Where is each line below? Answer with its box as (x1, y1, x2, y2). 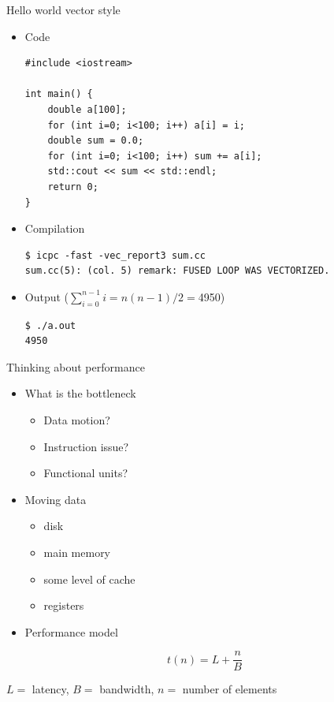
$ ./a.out (24, 319, 76, 331)
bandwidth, (99, 681, 154, 697)
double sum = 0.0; (47, 135, 144, 147)
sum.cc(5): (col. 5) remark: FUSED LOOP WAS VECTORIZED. (24, 265, 330, 277)
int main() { (24, 88, 93, 100)
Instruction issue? (43, 438, 129, 454)
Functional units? (43, 465, 128, 481)
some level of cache (43, 570, 135, 587)
